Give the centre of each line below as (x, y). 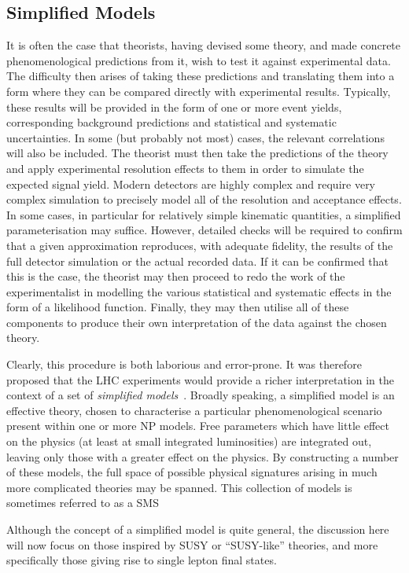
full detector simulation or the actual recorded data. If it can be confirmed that (198, 261)
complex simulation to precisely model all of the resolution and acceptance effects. (204, 199)
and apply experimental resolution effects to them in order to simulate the (185, 168)
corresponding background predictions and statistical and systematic (171, 122)
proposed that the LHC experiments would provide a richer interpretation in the (200, 379)
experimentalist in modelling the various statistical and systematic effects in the (199, 291)
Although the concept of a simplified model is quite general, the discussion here (198, 529)
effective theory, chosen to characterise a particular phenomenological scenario (194, 410)
